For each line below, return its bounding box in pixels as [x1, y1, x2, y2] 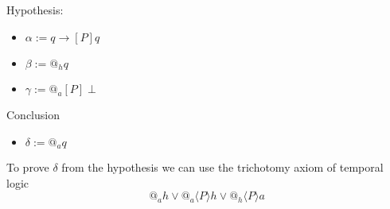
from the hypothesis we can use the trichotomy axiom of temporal [61, 159, 384, 176]
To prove [6, 159, 49, 176]
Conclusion [6, 106, 60, 123]
